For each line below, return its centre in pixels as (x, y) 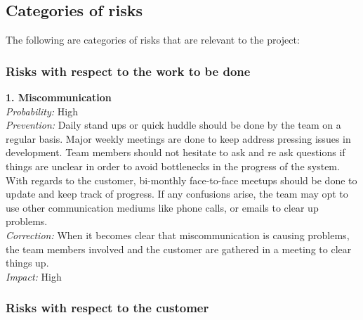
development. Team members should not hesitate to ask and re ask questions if (176, 152)
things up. (27, 263)
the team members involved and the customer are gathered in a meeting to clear (179, 249)
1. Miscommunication (59, 97)
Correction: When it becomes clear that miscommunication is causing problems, (178, 235)
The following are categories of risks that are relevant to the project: (153, 40)
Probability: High (42, 111)
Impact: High (34, 276)
